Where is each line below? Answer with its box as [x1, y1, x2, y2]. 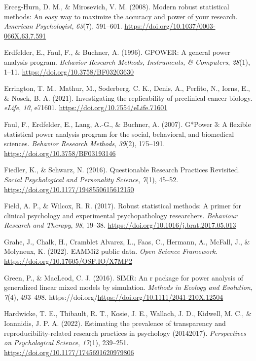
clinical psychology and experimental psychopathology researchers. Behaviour [4, 210, 238, 220]
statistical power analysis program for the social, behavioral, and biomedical [4, 128, 234, 139]
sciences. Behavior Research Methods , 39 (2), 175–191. [4, 138, 165, 149]
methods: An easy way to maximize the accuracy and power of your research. [4, 11, 238, 21]
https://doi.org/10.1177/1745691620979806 [4, 347, 134, 357]
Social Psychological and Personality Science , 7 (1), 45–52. [4, 174, 179, 184]
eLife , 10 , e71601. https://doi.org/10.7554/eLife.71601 [4, 102, 168, 113]
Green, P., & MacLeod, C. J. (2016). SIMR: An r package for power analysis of [4, 272, 243, 282]
